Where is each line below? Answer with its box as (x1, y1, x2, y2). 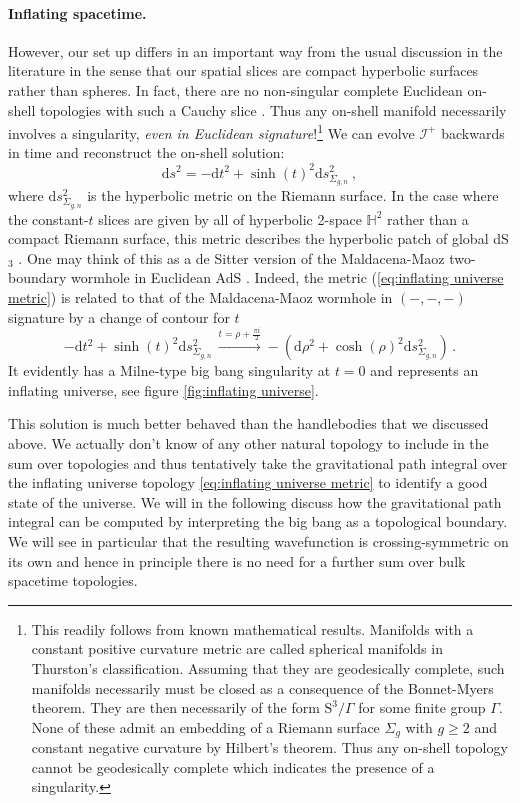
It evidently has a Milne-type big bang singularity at (8, 360, 331, 381)
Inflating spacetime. (8, 2, 147, 23)
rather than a (386, 208, 469, 229)
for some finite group (358, 697, 486, 718)
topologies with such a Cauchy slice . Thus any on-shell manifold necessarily (39, 99, 507, 120)
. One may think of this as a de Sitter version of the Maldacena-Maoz (18, 247, 445, 268)
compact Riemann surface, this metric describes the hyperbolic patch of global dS (8, 228, 509, 249)
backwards (441, 122, 505, 143)
